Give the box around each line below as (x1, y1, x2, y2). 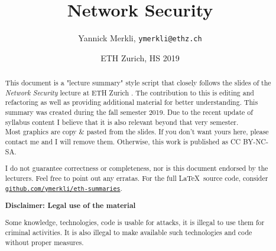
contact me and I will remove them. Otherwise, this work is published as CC (5, 137, 241, 147)
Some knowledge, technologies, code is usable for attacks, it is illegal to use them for (5, 217, 265, 227)
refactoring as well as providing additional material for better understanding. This (5, 97, 258, 107)
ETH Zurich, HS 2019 (100, 51, 180, 64)
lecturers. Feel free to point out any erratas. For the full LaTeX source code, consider (5, 173, 268, 183)
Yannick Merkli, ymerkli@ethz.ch (78, 32, 202, 44)
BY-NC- (243, 137, 268, 147)
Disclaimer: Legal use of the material (5, 200, 136, 210)
